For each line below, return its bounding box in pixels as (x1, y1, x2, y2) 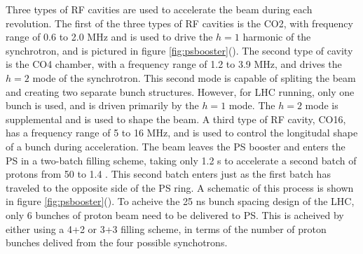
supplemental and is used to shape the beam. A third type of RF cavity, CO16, (6, 111, 346, 126)
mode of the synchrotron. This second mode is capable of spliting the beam (32, 70, 356, 85)
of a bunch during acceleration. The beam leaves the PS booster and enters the (6, 139, 345, 153)
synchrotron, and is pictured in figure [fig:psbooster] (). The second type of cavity (6, 43, 353, 57)
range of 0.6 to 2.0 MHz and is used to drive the (6, 29, 213, 44)
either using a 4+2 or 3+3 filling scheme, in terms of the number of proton (6, 221, 327, 236)
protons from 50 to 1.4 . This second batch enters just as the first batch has (6, 167, 331, 181)
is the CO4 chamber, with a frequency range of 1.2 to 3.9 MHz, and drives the (6, 57, 342, 71)
